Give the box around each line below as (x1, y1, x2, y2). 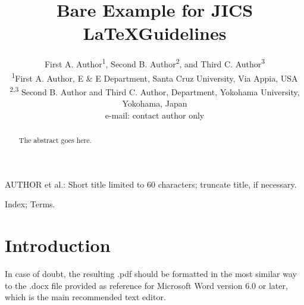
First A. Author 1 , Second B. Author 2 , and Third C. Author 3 (44, 56, 265, 70)
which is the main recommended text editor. (5, 291, 166, 303)
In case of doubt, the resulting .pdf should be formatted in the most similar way (5, 267, 297, 280)
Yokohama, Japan (122, 97, 187, 110)
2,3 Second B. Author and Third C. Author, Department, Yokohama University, (10, 83, 300, 98)
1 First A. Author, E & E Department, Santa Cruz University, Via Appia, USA (11, 70, 298, 84)
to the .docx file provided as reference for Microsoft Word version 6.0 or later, (5, 279, 288, 291)
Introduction (5, 233, 111, 257)
